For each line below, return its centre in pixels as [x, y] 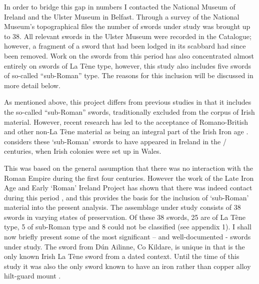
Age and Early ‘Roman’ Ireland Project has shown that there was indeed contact [128, 188]
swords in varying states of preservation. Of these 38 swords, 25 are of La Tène [125, 217]
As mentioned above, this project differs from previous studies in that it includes [128, 102]
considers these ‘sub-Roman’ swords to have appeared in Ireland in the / [115, 141]
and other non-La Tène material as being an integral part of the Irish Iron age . [126, 131]
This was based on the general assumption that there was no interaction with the [128, 168]
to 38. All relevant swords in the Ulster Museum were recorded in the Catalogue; [128, 36]
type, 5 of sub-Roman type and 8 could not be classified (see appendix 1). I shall [128, 227]
